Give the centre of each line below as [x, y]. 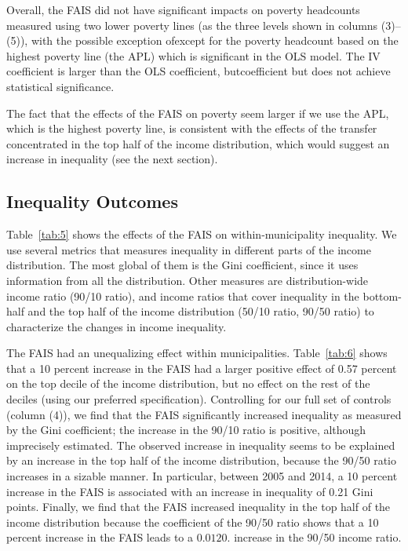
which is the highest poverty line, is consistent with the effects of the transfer [192, 128]
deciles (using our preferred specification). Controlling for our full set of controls [199, 399]
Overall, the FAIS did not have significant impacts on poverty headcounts [183, 9]
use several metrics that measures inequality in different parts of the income [189, 249]
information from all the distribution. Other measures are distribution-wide [188, 280]
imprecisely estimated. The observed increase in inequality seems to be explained [201, 445]
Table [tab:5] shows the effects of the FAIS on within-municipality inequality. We [202, 234]
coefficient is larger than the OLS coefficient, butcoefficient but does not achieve [199, 71]
